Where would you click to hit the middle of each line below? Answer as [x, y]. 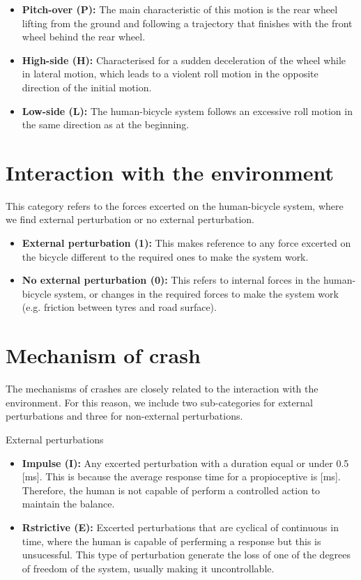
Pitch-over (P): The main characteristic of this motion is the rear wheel [180, 9]
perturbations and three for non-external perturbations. [124, 416]
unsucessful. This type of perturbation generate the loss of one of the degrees [186, 555]
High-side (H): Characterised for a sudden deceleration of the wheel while [184, 60]
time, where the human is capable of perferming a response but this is [171, 541]
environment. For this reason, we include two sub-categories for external [159, 402]
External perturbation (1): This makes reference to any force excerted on [186, 243]
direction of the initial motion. [87, 87]
